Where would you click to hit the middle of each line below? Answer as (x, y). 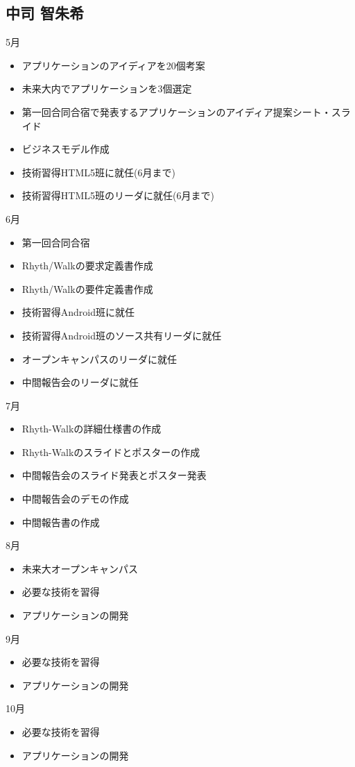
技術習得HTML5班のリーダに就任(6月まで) (118, 195)
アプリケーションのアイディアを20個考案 (113, 65)
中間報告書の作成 (61, 522)
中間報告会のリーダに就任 (80, 382)
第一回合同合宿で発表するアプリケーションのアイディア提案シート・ (176, 111)
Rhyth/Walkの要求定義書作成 (87, 265)
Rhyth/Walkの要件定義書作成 (87, 288)
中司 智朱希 (45, 13)
